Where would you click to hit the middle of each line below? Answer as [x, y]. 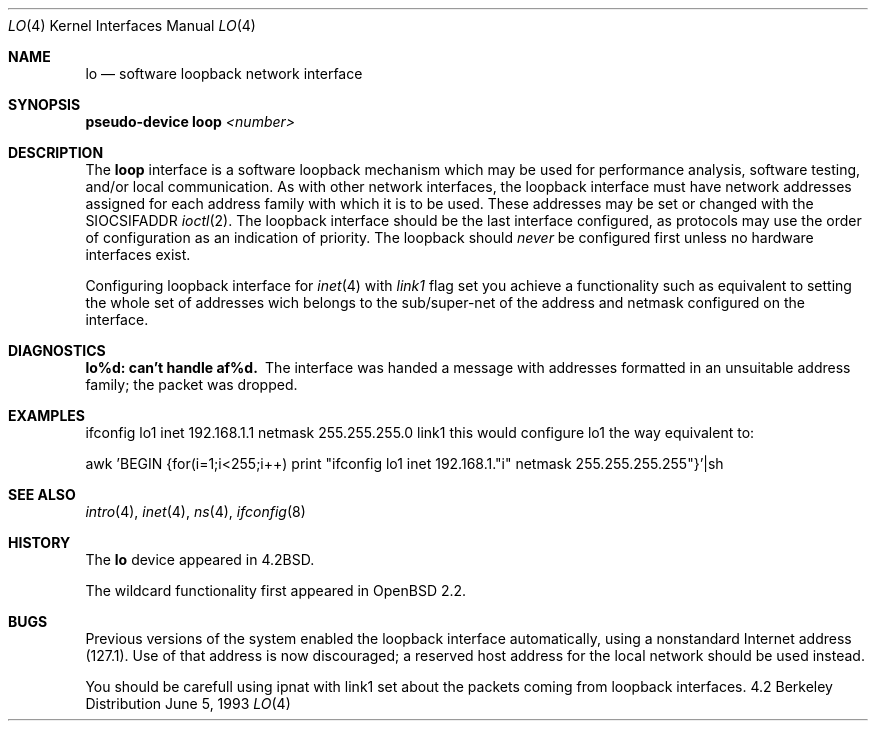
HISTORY [39, 542]
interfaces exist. [138, 254]
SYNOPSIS [44, 104]
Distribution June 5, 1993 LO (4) [188, 703]
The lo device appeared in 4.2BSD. [200, 559]
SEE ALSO [42, 494]
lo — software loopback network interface [224, 73]
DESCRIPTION [56, 152]
